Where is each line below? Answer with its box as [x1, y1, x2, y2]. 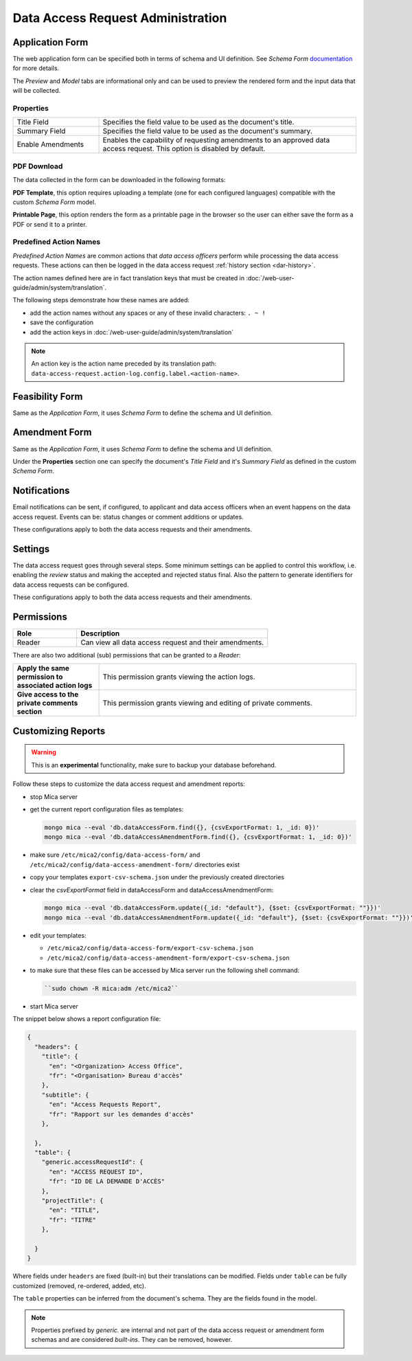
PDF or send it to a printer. [12, 220, 87, 228]
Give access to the [16, 690, 79, 699]
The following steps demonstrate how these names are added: [12, 296, 190, 304]
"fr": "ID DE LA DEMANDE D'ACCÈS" [49, 1178, 165, 1185]
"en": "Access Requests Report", [49, 1101, 161, 1109]
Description [80, 629, 120, 638]
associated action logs [16, 681, 93, 690]
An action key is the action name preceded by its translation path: [31, 359, 217, 368]
